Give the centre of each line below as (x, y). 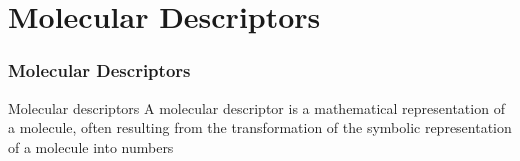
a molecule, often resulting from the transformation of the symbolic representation (260, 127)
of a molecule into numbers (91, 146)
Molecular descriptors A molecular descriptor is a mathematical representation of (256, 107)
